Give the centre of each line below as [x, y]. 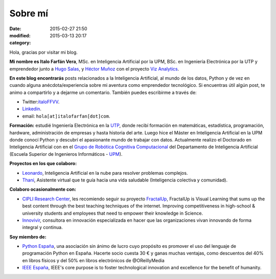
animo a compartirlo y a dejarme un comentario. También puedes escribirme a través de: [103, 92]
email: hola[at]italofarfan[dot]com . [66, 116]
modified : [20, 35]
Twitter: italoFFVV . [41, 102]
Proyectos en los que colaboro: [43, 164]
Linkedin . [32, 109]
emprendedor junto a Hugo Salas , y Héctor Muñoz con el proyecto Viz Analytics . [94, 68]
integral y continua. [43, 227]
